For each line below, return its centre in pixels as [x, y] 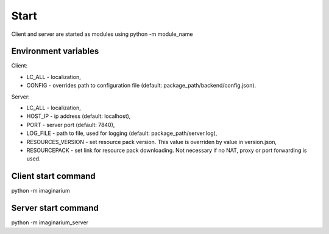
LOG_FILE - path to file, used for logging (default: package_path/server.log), [122, 133]
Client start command [53, 176]
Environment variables [55, 51]
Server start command [55, 208]
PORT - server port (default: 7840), [71, 125]
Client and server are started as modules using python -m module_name [102, 34]
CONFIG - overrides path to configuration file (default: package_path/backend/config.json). [141, 86]
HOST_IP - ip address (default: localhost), [79, 116]
